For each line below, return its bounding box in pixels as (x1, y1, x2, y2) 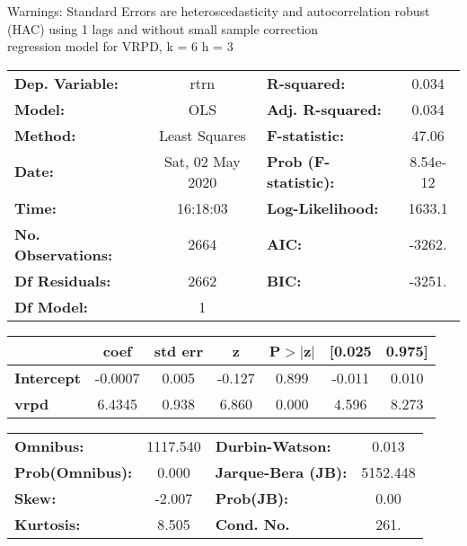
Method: (14, 124, 76, 145)
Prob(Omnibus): (14, 461, 133, 482)
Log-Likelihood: (266, 197, 379, 218)
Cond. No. (215, 513, 290, 534)
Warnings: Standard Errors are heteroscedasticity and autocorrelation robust (7, 2, 430, 20)
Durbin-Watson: (215, 435, 331, 456)
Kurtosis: (14, 513, 81, 534)
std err (154, 339, 203, 361)
